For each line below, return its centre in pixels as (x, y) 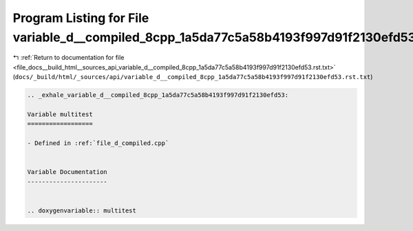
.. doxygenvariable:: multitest (82, 210)
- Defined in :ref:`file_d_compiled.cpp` (98, 143)
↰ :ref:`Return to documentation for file (68, 58)
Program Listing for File (81, 18)
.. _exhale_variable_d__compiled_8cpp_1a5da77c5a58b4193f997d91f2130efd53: (158, 95)
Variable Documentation (67, 172)
